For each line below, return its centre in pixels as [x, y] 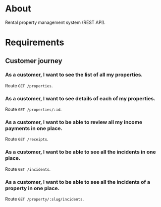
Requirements [35, 42]
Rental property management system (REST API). [55, 22]
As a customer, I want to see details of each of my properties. [80, 98]
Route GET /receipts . [27, 139]
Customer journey [34, 61]
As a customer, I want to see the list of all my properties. [74, 75]
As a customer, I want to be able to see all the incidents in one [80, 152]
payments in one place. [34, 129]
